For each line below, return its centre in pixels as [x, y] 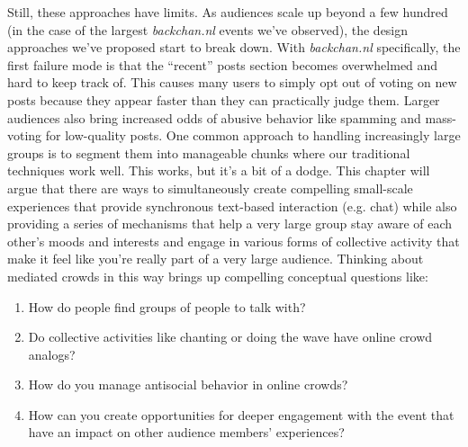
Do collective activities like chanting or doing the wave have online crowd [230, 337]
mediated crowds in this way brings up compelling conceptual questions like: [218, 276]
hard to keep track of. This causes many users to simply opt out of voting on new [232, 82]
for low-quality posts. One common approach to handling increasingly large [253, 135]
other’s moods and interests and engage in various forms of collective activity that [234, 241]
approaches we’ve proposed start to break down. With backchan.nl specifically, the [234, 47]
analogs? [52, 354]
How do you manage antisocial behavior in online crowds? [188, 384]
